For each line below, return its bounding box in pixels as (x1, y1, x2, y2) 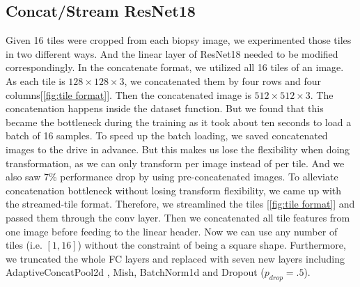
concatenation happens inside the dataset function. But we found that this (6, 101, 324, 116)
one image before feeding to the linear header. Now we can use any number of (6, 224, 338, 238)
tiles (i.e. (6, 238, 42, 252)
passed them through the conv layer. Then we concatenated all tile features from (6, 210, 350, 224)
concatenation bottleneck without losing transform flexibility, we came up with (6, 183, 342, 197)
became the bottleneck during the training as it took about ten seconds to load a (6, 114, 352, 129)
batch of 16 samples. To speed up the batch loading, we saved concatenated (6, 128, 328, 143)
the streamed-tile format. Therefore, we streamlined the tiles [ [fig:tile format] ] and (6, 196, 355, 211)
